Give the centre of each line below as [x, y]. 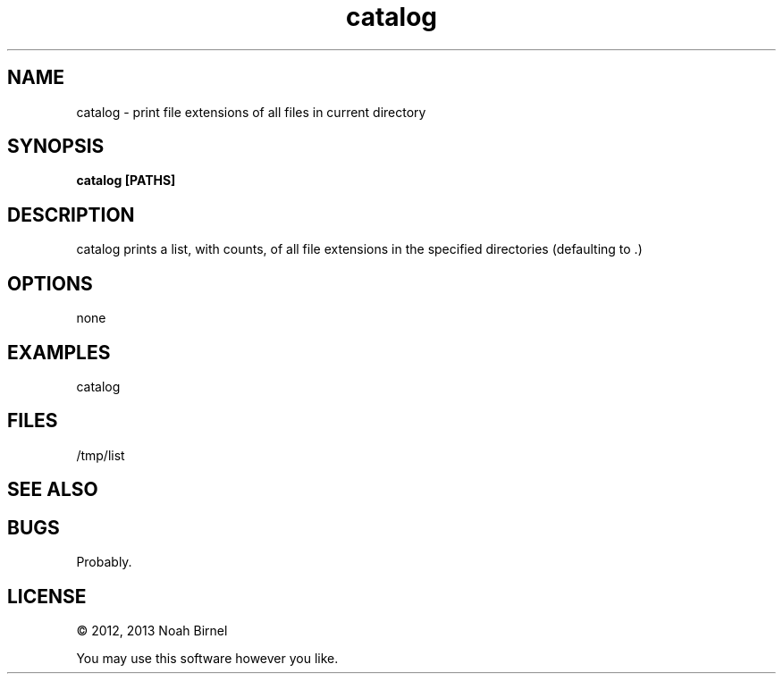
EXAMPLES [59, 352]
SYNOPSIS [56, 147]
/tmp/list [101, 455]
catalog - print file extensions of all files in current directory [251, 112]
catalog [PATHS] [126, 181]
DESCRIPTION [71, 214]
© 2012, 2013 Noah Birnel [152, 630]
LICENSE [47, 596]
